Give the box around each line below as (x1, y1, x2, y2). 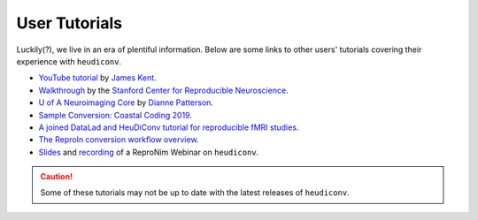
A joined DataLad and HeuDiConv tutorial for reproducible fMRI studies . (38, 122, 299, 133)
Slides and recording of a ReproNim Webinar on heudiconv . (38, 147, 259, 157)
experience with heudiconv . (16, 56, 122, 66)
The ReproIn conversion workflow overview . (38, 134, 199, 145)
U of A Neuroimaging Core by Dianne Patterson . (38, 97, 214, 108)
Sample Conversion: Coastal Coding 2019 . (38, 110, 192, 120)
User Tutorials (16, 13, 123, 33)
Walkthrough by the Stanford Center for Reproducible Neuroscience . (38, 85, 289, 95)
